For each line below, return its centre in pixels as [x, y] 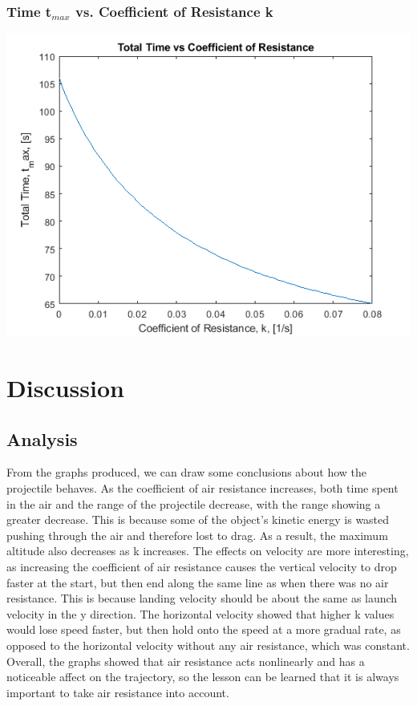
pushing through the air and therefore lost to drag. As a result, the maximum [197, 535]
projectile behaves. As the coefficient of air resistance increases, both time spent [202, 487]
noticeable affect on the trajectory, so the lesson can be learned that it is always [203, 677]
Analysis [42, 438]
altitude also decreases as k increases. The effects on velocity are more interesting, [208, 551]
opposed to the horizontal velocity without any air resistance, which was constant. [208, 645]
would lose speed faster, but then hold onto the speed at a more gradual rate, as [204, 629]
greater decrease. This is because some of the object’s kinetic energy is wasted [198, 519]
